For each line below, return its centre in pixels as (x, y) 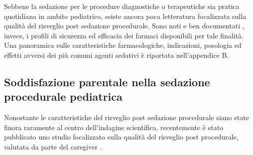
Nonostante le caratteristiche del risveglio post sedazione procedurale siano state (126, 117)
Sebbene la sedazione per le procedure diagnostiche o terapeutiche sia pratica (122, 6)
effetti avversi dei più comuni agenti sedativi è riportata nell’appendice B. (117, 55)
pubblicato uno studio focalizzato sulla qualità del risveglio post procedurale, (121, 137)
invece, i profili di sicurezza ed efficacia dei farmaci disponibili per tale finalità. (124, 35)
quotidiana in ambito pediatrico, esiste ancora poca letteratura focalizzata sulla (125, 16)
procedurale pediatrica (63, 96)
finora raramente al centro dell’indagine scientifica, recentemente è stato (114, 127)
